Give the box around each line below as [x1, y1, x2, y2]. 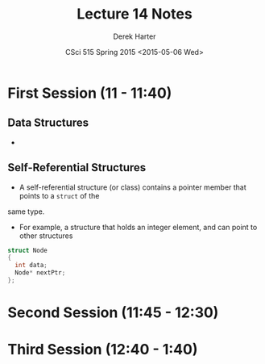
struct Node [7, 246, 48, 254]
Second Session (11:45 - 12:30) [7, 303, 219, 322]
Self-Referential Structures [7, 161, 147, 174]
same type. [7, 207, 45, 216]
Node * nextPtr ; [14, 269, 66, 277]
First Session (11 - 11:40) [7, 84, 172, 102]
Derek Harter [113, 31, 156, 41]
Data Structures [7, 116, 89, 130]
